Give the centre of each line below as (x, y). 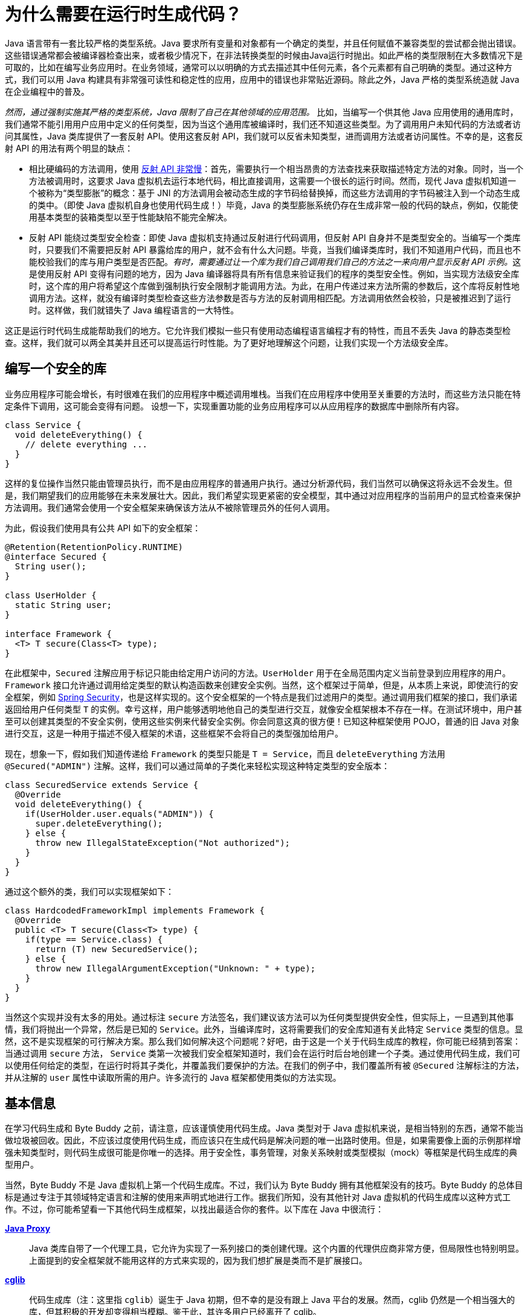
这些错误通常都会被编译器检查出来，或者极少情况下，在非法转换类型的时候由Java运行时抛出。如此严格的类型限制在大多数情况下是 (264, 55)
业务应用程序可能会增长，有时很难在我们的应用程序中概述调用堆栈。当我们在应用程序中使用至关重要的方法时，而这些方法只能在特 (263, 394)
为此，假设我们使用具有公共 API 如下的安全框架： (103, 528)
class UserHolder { (51, 595)
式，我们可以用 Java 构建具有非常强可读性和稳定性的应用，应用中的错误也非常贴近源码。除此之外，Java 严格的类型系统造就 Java (262, 79)
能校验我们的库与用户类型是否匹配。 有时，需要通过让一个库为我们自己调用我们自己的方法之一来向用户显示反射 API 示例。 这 (275, 261)
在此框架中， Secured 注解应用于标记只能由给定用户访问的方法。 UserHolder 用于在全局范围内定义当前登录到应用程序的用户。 (258, 673)
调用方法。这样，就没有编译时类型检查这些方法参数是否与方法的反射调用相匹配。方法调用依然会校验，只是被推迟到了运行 (270, 298)
